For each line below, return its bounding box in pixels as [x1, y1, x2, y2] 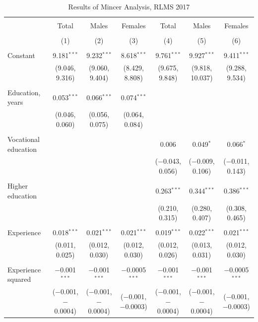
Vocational [7, 133, 40, 144]
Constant [7, 50, 35, 61]
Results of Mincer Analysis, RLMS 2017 [68, 1, 190, 11]
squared [7, 274, 31, 284]
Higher [7, 181, 28, 191]
